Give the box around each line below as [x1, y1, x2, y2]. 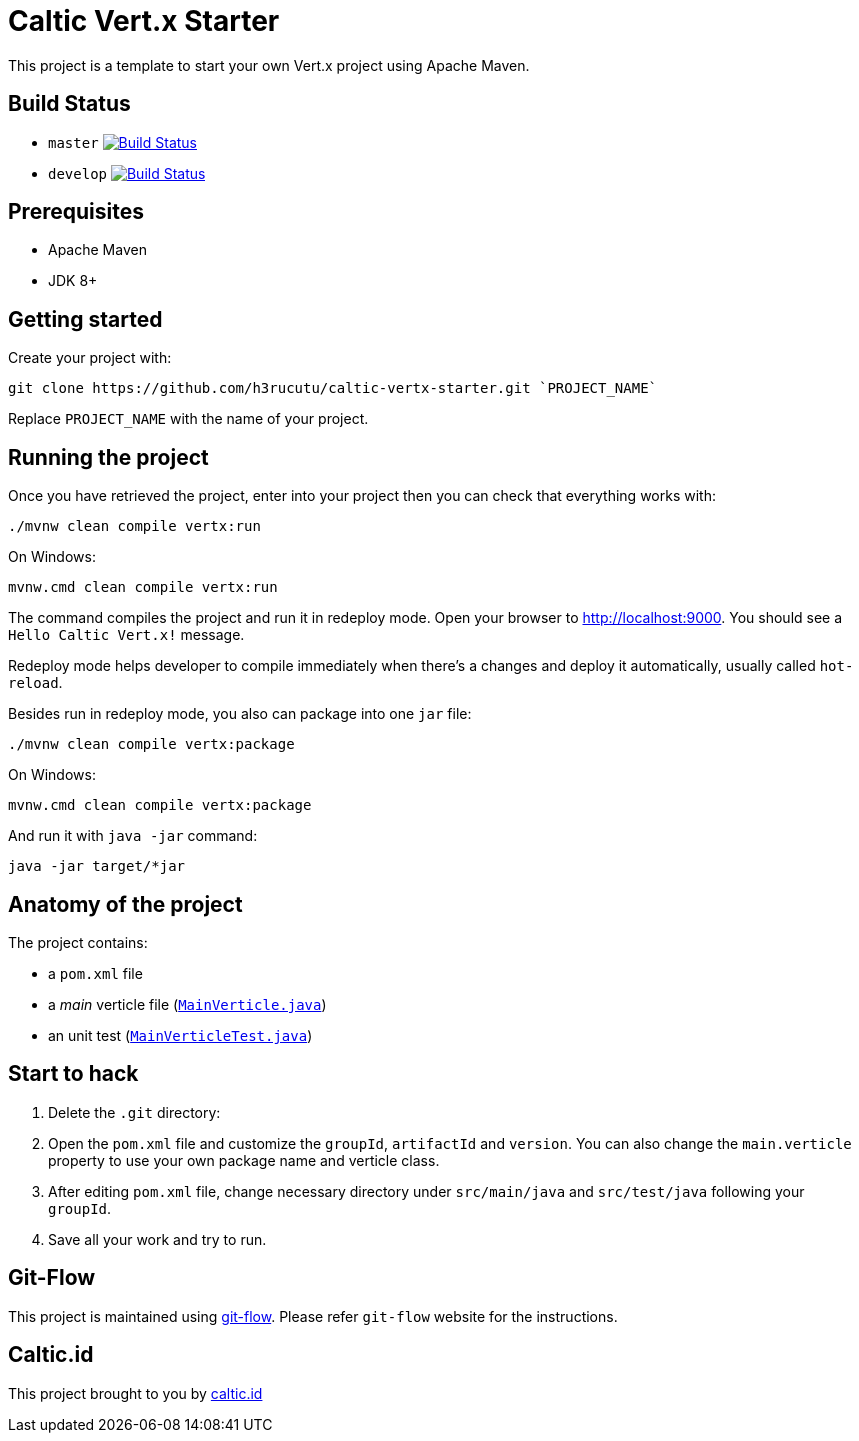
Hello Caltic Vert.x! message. [8, 626, 245, 644]
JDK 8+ [48, 272, 98, 290]
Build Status [8, 91, 131, 117]
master [48, 134, 99, 151]
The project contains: [8, 933, 148, 951]
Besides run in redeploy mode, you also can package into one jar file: [8, 705, 472, 723]
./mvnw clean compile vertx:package [8, 736, 295, 753]
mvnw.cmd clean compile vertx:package [8, 797, 312, 814]
